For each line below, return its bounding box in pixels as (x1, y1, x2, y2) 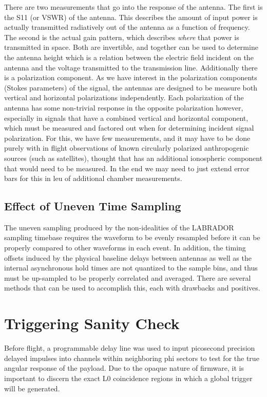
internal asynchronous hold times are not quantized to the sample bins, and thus (4, 262, 258, 273)
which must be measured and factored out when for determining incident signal (4, 122, 254, 133)
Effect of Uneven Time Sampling (4, 198, 181, 214)
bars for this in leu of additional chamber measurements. (4, 173, 182, 184)
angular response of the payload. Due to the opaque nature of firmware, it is (4, 363, 244, 373)
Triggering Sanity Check (4, 313, 180, 334)
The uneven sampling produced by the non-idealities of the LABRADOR (4, 222, 234, 232)
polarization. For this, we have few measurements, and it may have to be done (4, 132, 251, 143)
